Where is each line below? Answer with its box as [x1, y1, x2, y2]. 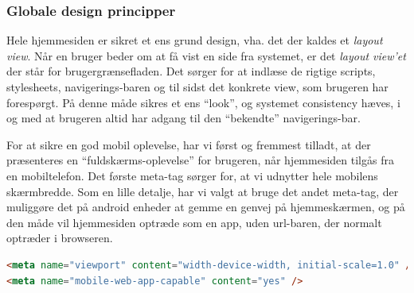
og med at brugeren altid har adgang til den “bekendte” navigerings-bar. [6, 110, 361, 126]
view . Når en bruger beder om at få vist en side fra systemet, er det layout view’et [6, 47, 406, 64]
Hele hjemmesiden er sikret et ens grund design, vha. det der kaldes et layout [6, 32, 383, 48]
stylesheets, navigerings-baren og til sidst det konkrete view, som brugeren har [6, 79, 389, 94]
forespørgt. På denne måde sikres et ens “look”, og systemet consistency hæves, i [6, 94, 400, 110]
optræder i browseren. [6, 229, 113, 246]
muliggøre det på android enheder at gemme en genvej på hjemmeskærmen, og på [6, 199, 405, 215]
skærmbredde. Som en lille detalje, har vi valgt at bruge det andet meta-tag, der [6, 183, 399, 199]
